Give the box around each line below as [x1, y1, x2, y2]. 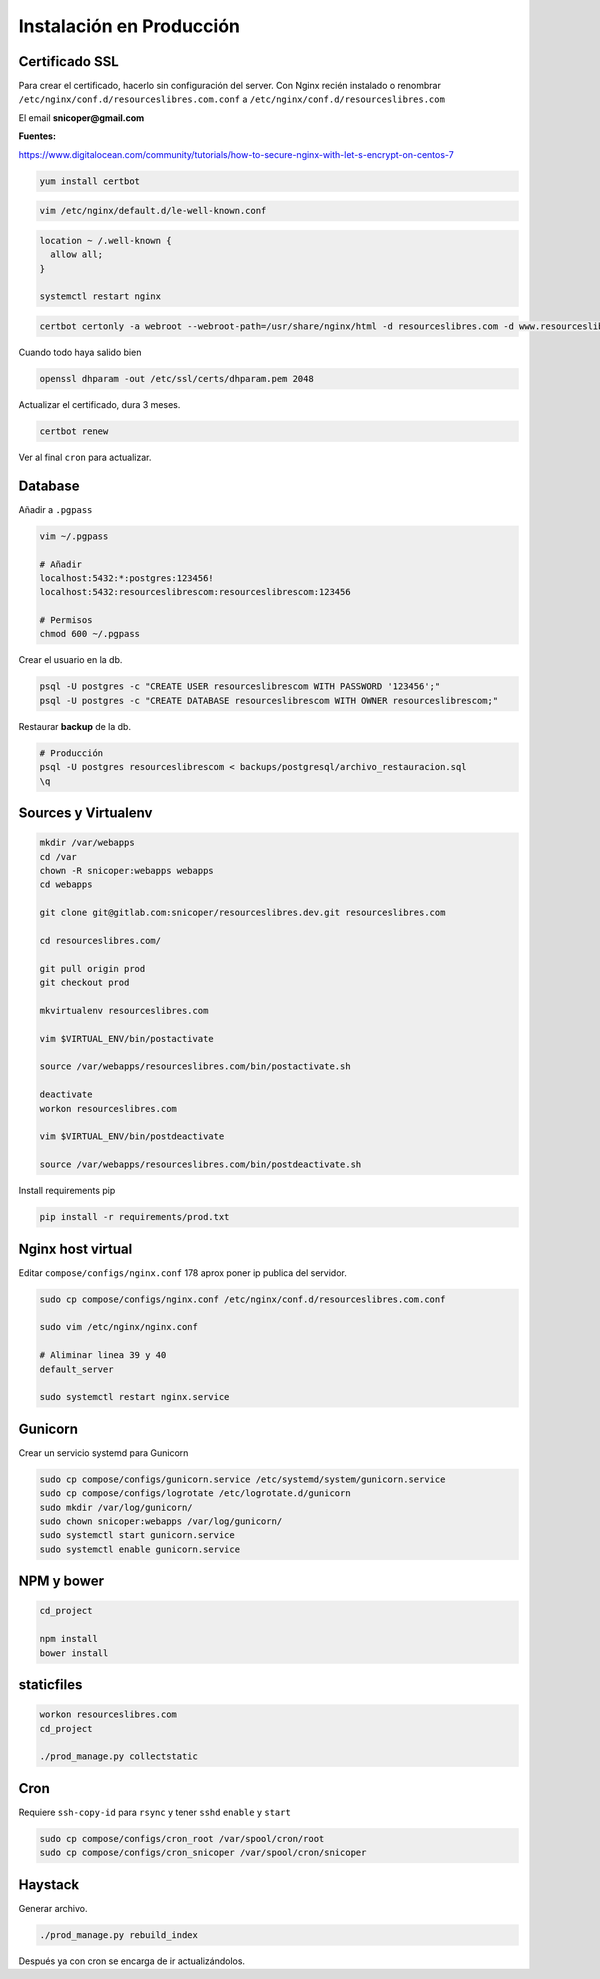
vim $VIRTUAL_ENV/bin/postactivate [39, 1033, 214, 1044]
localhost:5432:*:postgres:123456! [39, 572, 214, 584]
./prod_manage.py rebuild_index [39, 1929, 199, 1940]
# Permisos [39, 615, 93, 626]
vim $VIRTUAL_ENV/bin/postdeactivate [39, 1131, 225, 1142]
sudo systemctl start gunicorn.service [39, 1530, 235, 1541]
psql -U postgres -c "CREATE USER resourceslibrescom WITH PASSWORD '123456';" [39, 681, 441, 692]
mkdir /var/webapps [39, 837, 135, 849]
